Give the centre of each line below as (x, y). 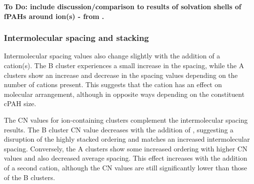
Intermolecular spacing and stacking (76, 38)
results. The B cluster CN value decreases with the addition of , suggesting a (119, 129)
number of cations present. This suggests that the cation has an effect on (113, 84)
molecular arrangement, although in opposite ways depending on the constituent (124, 94)
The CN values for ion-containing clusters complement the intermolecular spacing (126, 120)
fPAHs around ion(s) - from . (54, 16)
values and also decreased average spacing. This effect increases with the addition (126, 158)
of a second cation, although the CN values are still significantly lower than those (126, 167)
